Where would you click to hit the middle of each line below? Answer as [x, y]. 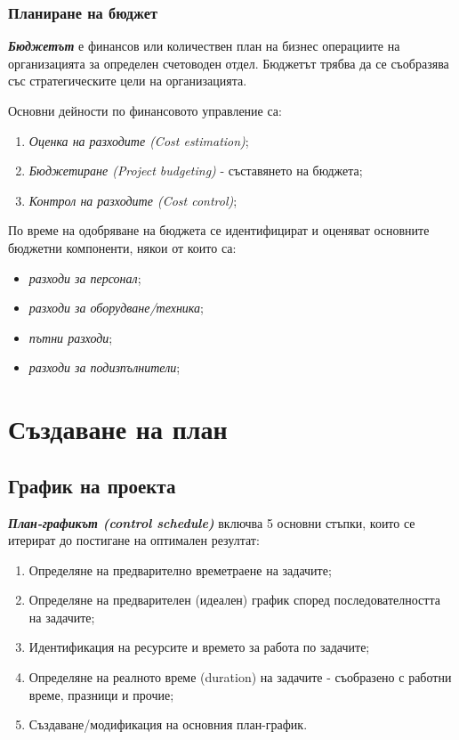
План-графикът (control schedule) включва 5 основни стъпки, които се [212, 522]
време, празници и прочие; [101, 694]
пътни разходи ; [71, 337]
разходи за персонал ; [85, 277]
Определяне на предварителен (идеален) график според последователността [234, 600]
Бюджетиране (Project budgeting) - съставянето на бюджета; [196, 171]
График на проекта [92, 485]
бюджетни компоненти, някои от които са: [122, 247]
